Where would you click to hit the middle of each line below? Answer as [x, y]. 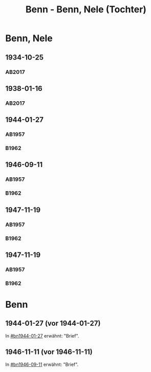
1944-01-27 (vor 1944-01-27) [53, 323]
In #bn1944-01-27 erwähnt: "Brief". [42, 336]
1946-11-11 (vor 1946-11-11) [49, 352]
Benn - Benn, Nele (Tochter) [86, 10]
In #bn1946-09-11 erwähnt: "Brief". [42, 364]
